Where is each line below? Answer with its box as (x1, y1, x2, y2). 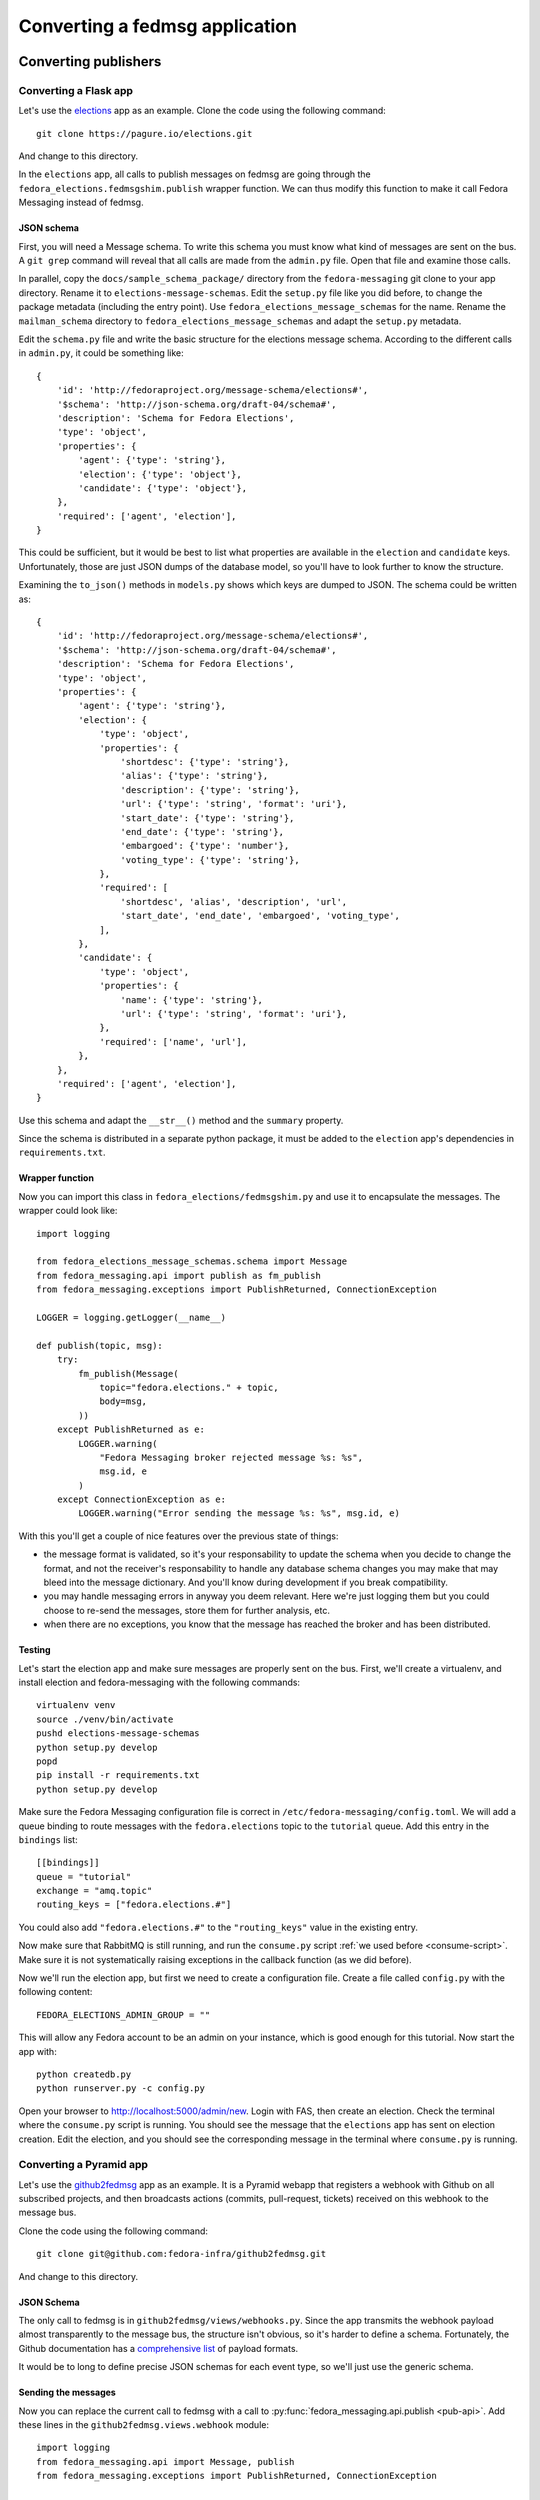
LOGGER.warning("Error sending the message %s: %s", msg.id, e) (78, 1508, 400, 1519)
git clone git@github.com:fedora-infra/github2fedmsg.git (36, 2248, 327, 2260)
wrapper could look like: (18, 1205, 118, 1217)
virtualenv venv (36, 1700, 116, 1711)
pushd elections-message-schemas (36, 1728, 200, 1739)
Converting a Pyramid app (18, 2158, 149, 2172)
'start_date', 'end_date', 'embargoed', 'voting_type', (120, 910, 400, 922)
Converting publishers (18, 53, 162, 70)
